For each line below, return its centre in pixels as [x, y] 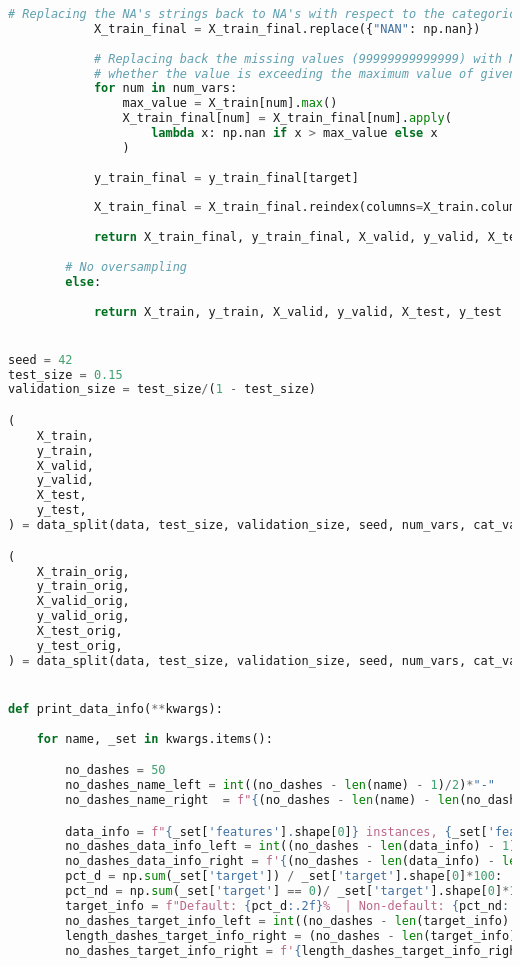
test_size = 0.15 [65, 374]
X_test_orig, [79, 631]
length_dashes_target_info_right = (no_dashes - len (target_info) [291, 935]
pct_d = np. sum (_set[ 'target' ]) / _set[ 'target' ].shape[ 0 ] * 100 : [284, 876]
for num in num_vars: [165, 88]
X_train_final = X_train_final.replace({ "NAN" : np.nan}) [287, 28]
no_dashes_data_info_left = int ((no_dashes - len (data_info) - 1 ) [291, 846]
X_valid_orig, [83, 601]
